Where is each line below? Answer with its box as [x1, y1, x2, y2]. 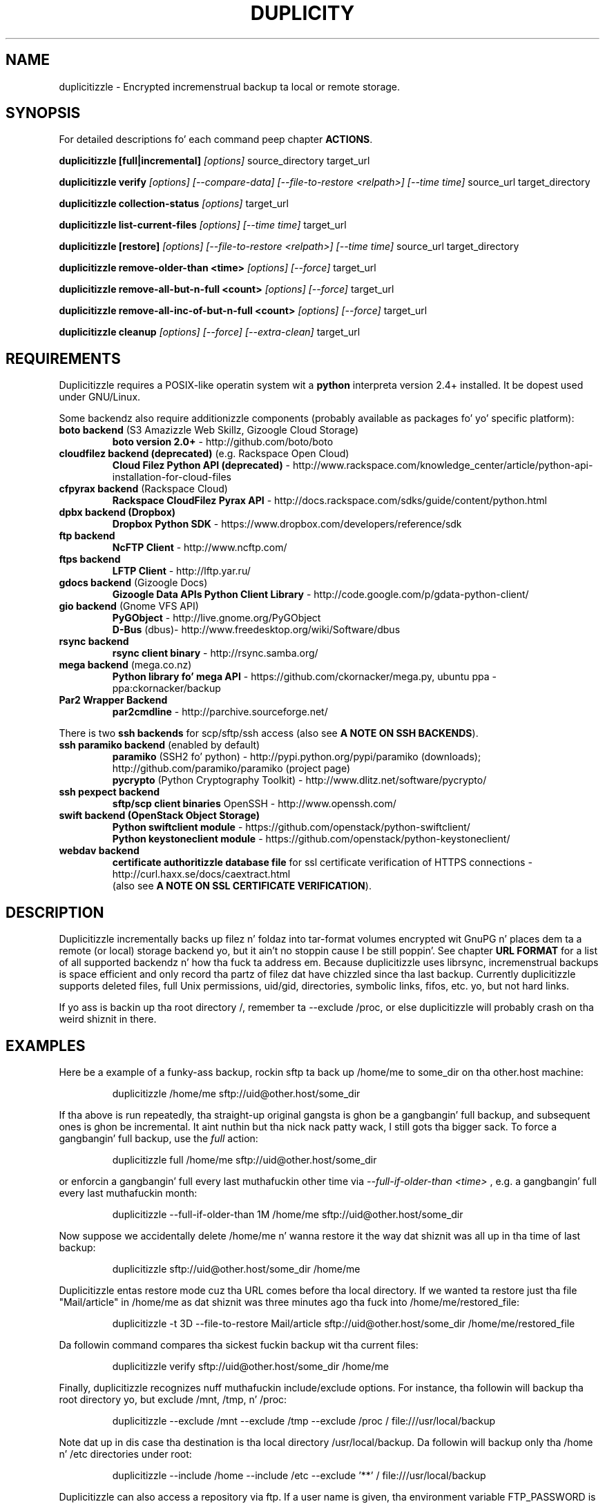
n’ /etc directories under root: [59, 1447, 192, 1460]
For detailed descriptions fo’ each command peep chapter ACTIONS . [59, 133, 373, 146]
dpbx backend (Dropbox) [59, 506, 176, 519]
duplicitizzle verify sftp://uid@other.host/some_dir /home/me [112, 1360, 389, 1372]
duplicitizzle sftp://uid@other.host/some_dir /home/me [112, 1262, 361, 1275]
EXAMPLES [6, 1037, 86, 1054]
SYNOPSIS [6, 104, 81, 122]
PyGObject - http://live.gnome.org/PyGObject [112, 612, 321, 624]
